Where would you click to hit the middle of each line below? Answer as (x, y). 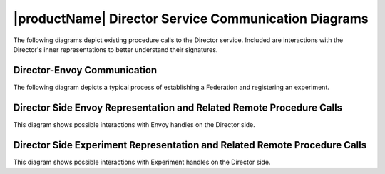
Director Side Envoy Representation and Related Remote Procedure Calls (178, 107)
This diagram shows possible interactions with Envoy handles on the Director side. (134, 124)
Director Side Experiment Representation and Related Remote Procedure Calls (190, 145)
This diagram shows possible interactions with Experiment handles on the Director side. (142, 162)
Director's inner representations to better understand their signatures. (115, 49)
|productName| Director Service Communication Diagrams (191, 19)
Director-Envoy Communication (85, 70)
